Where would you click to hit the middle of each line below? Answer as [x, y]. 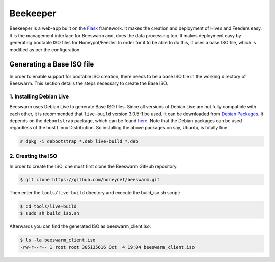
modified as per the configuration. [45, 50]
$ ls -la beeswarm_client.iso [58, 240]
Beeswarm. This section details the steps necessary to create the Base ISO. [89, 83]
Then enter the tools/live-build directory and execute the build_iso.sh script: [95, 193]
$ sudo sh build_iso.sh [50, 214]
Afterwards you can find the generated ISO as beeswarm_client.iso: [80, 226]
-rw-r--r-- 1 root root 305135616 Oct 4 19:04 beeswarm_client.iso [107, 247]
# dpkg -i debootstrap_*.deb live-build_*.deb [79, 141]
